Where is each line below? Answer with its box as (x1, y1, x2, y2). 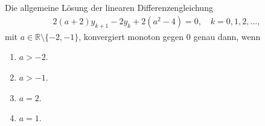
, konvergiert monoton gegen (78, 30, 184, 42)
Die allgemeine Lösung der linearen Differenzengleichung (5, 1, 213, 14)
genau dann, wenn (193, 30, 261, 42)
